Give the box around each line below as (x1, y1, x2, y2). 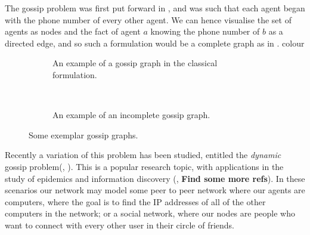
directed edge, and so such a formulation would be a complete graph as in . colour (5, 36, 305, 49)
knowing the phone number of (150, 25, 260, 38)
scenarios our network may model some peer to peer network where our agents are (5, 184, 305, 196)
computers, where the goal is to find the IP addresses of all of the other (5, 195, 266, 208)
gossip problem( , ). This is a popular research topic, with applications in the (5, 160, 284, 172)
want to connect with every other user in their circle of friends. (5, 218, 234, 231)
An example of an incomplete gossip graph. (52, 109, 210, 121)
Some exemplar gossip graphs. (29, 128, 138, 141)
